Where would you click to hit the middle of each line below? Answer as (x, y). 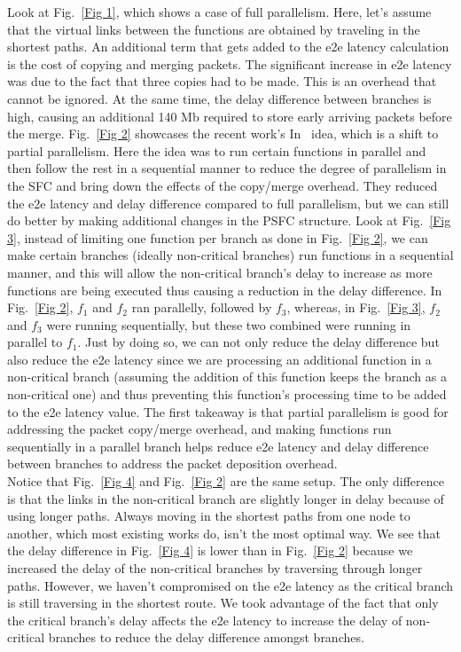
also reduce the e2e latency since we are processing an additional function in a (219, 359)
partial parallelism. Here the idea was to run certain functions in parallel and (217, 150)
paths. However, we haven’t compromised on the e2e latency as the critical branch (230, 585)
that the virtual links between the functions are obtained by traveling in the (214, 29)
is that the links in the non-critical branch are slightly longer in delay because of (226, 498)
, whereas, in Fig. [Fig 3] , (356, 307)
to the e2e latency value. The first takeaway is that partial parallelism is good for (228, 411)
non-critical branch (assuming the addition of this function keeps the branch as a (227, 377)
